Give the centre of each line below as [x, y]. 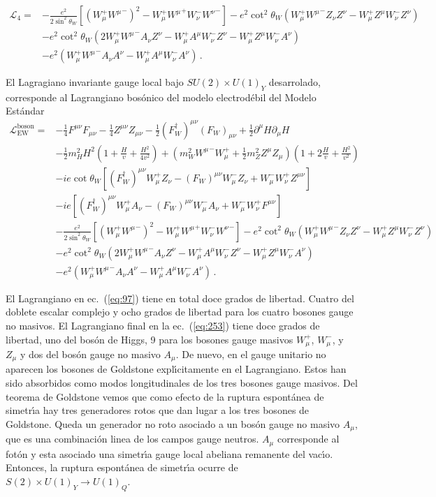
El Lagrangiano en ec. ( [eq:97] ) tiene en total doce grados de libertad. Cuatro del [180, 298]
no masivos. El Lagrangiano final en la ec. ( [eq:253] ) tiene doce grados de [163, 325]
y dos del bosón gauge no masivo [90, 354]
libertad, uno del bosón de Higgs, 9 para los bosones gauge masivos [150, 339]
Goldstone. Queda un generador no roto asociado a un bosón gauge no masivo [173, 423]
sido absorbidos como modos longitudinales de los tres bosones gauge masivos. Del [182, 383]
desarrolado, [295, 82]
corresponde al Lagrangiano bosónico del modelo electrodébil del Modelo [161, 97]
